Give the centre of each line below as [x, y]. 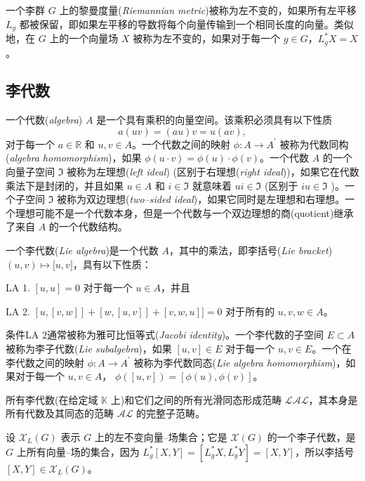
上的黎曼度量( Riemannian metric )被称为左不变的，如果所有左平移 [208, 10]
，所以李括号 [325, 451]
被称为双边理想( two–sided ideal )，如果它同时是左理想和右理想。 [201, 199]
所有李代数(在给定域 [52, 399]
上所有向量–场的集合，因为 [78, 451]
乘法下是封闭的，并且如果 [65, 185]
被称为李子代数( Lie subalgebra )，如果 [89, 349]
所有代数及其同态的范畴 [60, 413]
